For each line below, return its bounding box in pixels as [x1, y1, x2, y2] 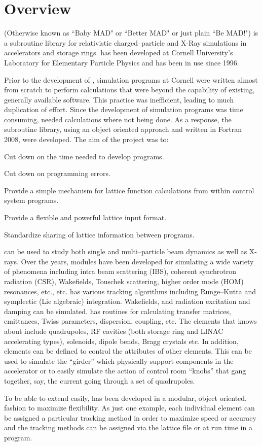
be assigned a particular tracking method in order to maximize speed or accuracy [4, 412, 256, 423]
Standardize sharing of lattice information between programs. [4, 229, 195, 239]
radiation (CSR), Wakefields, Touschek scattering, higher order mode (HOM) [4, 276, 244, 286]
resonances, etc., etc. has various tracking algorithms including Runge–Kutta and [4, 286, 256, 296]
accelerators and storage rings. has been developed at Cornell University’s [4, 47, 233, 58]
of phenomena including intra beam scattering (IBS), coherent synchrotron [4, 266, 236, 277]
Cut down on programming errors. [4, 168, 110, 179]
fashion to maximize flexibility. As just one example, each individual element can [4, 402, 255, 413]
